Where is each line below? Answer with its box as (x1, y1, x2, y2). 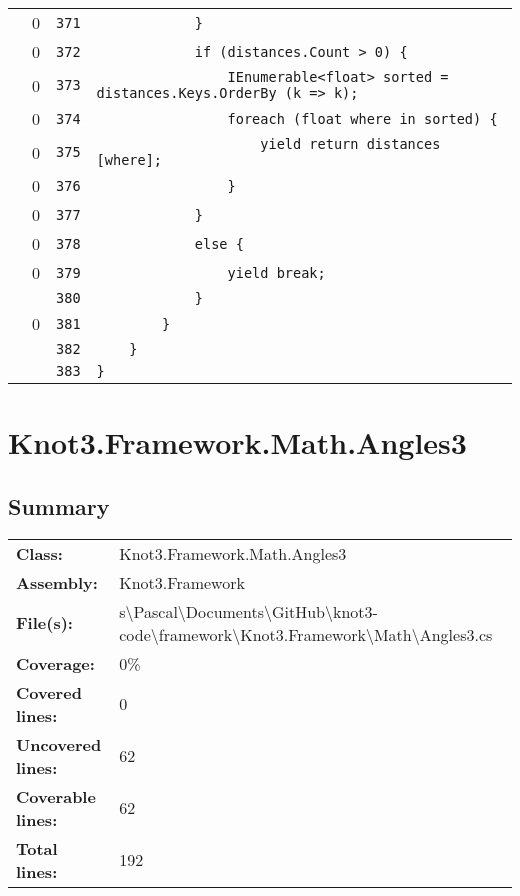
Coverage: (16, 651, 95, 675)
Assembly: (16, 570, 98, 594)
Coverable (16, 784, 96, 808)
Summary (8, 490, 110, 521)
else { (194, 235, 244, 252)
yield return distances (260, 136, 441, 152)
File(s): (16, 611, 73, 635)
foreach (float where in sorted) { (227, 110, 498, 127)
